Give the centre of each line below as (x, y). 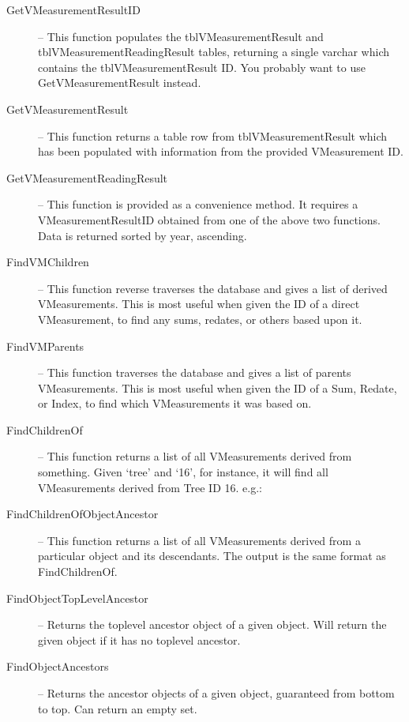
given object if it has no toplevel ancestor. (139, 639)
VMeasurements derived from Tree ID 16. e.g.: (150, 487)
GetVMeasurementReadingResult (87, 177)
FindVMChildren (48, 262)
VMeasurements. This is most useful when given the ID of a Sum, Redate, (218, 387)
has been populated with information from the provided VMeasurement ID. (221, 151)
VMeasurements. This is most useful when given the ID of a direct (199, 304)
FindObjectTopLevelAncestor (77, 598)
